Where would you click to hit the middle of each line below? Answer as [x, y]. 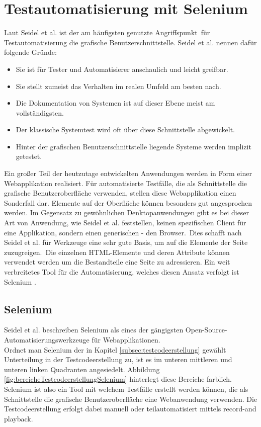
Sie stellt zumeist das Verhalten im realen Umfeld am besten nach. [118, 86]
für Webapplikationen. [126, 339]
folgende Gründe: [30, 52]
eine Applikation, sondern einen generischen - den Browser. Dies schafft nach [123, 232]
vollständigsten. [40, 112]
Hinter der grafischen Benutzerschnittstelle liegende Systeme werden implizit [134, 146]
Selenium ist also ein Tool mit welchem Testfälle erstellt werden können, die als [126, 389]
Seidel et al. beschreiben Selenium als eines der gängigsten [94, 330]
